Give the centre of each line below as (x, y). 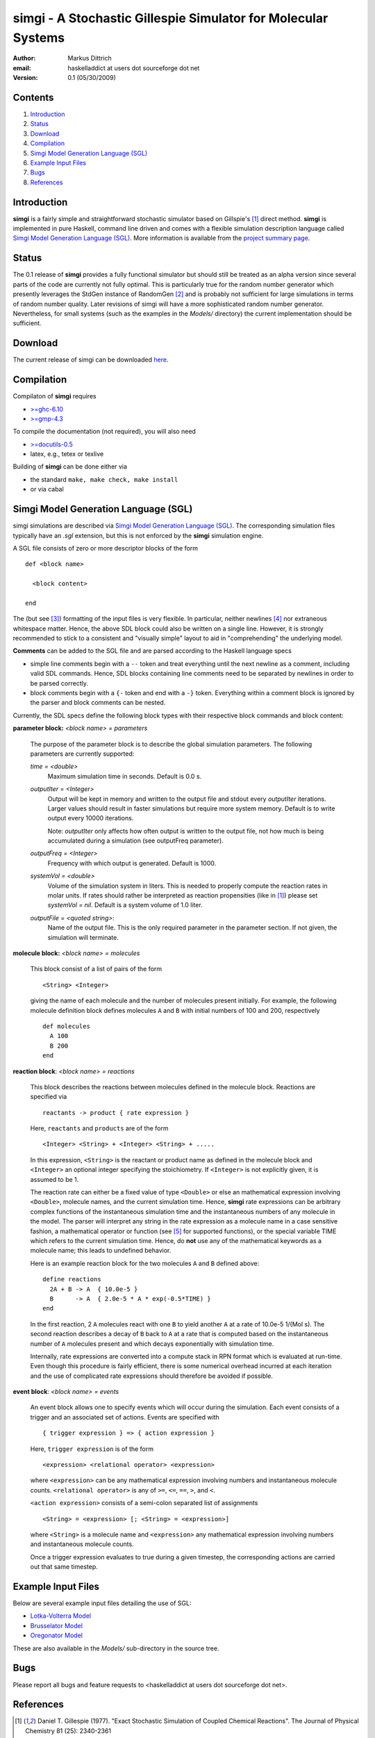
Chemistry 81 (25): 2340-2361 (68, 1730)
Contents (33, 97)
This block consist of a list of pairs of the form (96, 969)
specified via (49, 1097)
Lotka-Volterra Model (61, 1616)
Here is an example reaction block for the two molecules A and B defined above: (145, 1263)
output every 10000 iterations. (91, 818)
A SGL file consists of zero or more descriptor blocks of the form (105, 548)
